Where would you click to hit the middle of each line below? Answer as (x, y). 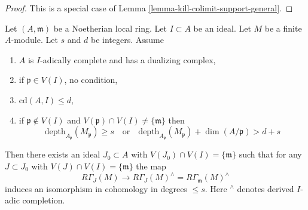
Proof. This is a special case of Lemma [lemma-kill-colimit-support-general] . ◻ (149, 8)
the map (151, 166)
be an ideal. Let (222, 28)
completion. (44, 200)
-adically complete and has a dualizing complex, (128, 59)
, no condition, (91, 80)
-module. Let (34, 40)
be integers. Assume (127, 40)
